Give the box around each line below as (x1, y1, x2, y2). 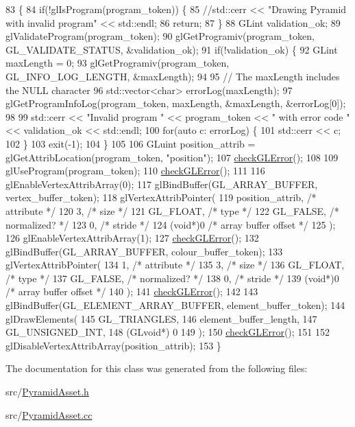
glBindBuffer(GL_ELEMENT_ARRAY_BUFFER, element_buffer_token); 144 (5, 298, 345, 312)
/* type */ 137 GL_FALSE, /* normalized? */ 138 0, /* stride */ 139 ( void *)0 (5, 270, 339, 285)
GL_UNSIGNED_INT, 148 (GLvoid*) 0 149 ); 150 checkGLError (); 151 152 (5, 325, 330, 339)
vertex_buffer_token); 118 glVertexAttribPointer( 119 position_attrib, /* (5, 190, 317, 205)
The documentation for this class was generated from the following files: (5, 361, 308, 376)
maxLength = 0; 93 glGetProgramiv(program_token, (5, 56, 230, 70)
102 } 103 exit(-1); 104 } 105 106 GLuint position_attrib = (5, 136, 256, 150)
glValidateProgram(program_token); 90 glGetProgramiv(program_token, (5, 29, 315, 43)
